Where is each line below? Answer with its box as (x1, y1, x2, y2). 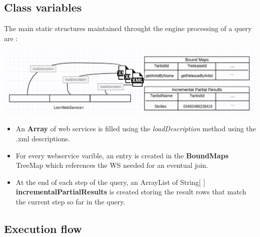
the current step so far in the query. (15, 196, 125, 206)
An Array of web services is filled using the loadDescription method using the (15, 123, 256, 134)
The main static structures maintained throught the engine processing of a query (4, 23, 252, 34)
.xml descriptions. (15, 133, 70, 144)
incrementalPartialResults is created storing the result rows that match (15, 186, 246, 197)
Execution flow (4, 220, 82, 236)
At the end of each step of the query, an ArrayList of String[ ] (15, 176, 205, 187)
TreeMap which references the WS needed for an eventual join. (15, 160, 208, 170)
